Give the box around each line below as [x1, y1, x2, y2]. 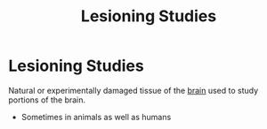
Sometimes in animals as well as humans [20, 111, 172, 122]
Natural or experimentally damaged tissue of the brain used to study [8, 85, 259, 95]
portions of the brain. [8, 95, 86, 105]
